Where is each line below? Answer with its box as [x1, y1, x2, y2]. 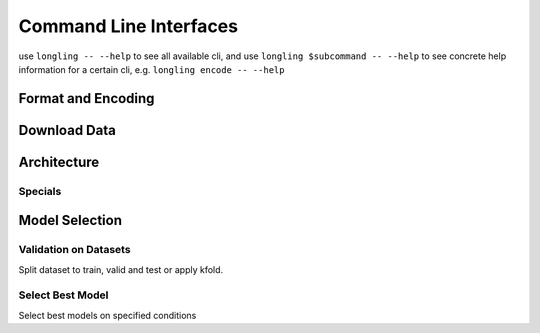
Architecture [18, 153, 100, 170]
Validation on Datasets [18, 243, 131, 257]
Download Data [18, 121, 117, 139]
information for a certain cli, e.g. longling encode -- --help [18, 63, 285, 75]
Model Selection [18, 212, 123, 229]
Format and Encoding [18, 90, 155, 107]
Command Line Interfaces [18, 15, 239, 37]
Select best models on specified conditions [18, 309, 197, 321]
